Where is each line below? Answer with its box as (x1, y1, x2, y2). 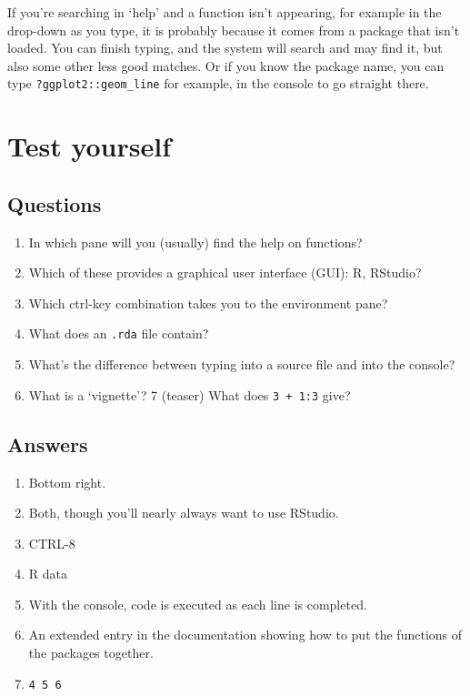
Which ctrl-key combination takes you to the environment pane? (28, 293, 388, 312)
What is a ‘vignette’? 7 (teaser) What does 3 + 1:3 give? (28, 385, 351, 404)
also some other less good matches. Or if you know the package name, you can (7, 55, 445, 75)
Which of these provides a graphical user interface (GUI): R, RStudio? (28, 263, 422, 282)
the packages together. (28, 643, 154, 662)
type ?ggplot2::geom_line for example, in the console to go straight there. (7, 74, 429, 93)
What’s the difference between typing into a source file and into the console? (28, 355, 455, 374)
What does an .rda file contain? (28, 324, 209, 343)
